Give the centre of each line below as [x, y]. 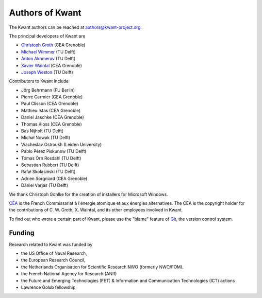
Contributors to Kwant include [39, 81]
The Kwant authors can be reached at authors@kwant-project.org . [75, 27]
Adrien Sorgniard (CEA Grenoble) [54, 178]
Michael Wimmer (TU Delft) [49, 52]
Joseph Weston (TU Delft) [47, 72]
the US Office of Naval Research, [54, 253]
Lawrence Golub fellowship [48, 287]
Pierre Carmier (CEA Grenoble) [52, 97]
